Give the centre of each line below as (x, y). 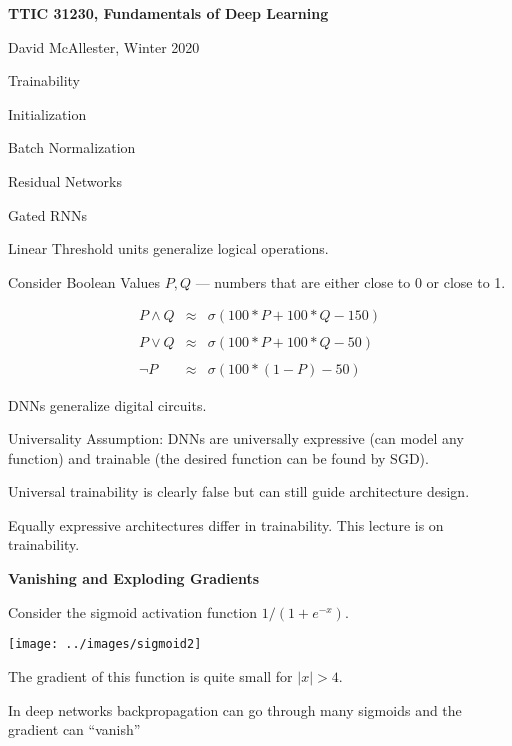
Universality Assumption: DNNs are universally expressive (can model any (236, 438)
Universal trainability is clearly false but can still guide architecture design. (239, 491)
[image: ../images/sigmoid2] (105, 644)
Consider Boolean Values (84, 281)
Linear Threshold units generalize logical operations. (168, 248)
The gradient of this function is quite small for (150, 675)
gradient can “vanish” (74, 729)
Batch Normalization (72, 147)
